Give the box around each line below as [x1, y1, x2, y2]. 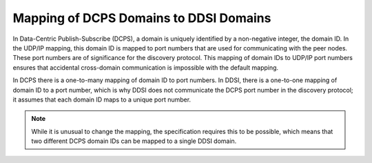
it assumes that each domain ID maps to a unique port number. [12, 95, 192, 104]
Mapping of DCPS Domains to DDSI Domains [12, 10, 271, 26]
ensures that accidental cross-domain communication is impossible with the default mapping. [12, 63, 279, 72]
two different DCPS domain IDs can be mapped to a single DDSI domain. [31, 137, 237, 145]
